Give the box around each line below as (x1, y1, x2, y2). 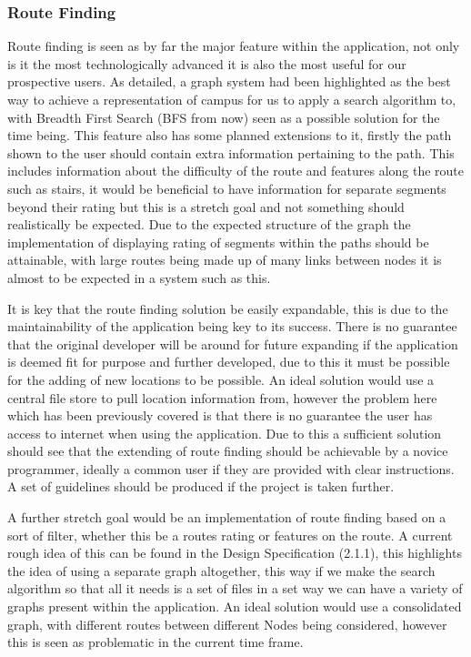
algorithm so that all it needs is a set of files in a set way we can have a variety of (7, 579, 463, 598)
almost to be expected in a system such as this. (7, 268, 271, 287)
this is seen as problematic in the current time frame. (7, 632, 304, 652)
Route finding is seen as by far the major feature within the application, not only (7, 36, 460, 56)
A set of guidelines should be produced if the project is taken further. (7, 477, 395, 496)
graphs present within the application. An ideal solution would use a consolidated (7, 597, 462, 616)
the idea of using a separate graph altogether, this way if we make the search (7, 561, 436, 580)
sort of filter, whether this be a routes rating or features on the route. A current (7, 525, 453, 544)
